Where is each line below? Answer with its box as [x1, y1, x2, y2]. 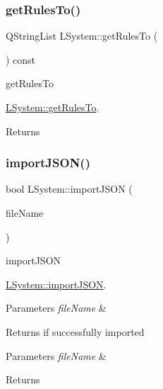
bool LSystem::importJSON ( [6, 181, 133, 196]
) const [6, 52, 36, 67]
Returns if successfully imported [6, 324, 145, 339]
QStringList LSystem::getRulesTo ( [6, 28, 158, 43]
